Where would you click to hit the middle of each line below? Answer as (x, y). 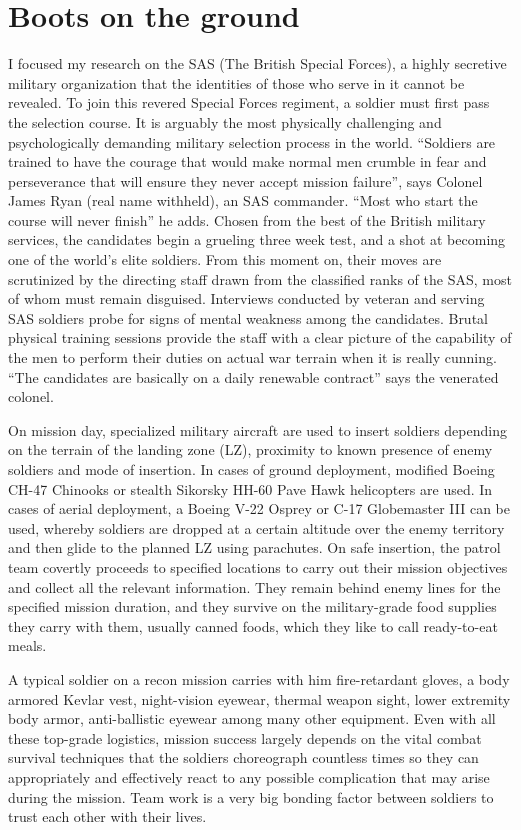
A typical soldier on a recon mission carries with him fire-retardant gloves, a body (259, 678)
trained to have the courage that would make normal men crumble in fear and (247, 161)
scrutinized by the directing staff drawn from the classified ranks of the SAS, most (260, 278)
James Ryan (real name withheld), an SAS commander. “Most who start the (243, 200)
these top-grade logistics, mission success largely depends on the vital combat (245, 737)
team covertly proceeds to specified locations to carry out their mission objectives (258, 566)
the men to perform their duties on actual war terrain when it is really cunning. (252, 357)
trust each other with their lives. (107, 816)
